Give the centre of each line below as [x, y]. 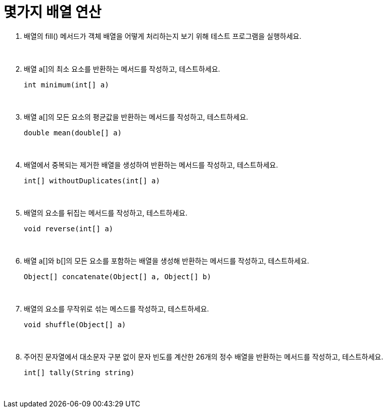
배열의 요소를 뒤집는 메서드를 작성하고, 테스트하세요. [106, 213]
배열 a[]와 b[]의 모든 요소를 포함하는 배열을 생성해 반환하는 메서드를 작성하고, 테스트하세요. [166, 261]
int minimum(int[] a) [66, 85]
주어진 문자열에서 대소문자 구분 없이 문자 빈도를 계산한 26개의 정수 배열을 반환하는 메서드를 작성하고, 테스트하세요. [204, 356]
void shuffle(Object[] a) [75, 324]
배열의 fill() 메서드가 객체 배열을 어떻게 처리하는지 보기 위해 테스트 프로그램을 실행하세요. [163, 36]
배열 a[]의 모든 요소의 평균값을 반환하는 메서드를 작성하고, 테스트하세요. [136, 117]
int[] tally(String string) [79, 372]
